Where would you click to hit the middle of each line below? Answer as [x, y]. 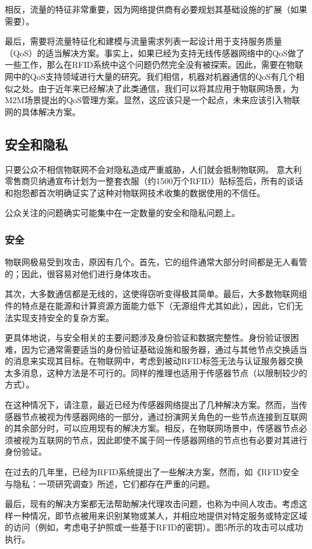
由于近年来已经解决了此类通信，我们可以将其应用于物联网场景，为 [168, 88]
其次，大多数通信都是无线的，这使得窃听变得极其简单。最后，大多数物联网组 [156, 294]
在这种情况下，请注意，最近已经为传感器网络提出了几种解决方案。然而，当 [152, 405]
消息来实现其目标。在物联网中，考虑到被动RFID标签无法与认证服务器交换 [158, 361]
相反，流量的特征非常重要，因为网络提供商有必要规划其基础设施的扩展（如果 [156, 9]
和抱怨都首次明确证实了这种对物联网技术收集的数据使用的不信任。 [135, 192]
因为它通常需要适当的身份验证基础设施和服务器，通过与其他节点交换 [156, 349]
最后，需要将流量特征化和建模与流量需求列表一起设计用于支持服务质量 [143, 41]
